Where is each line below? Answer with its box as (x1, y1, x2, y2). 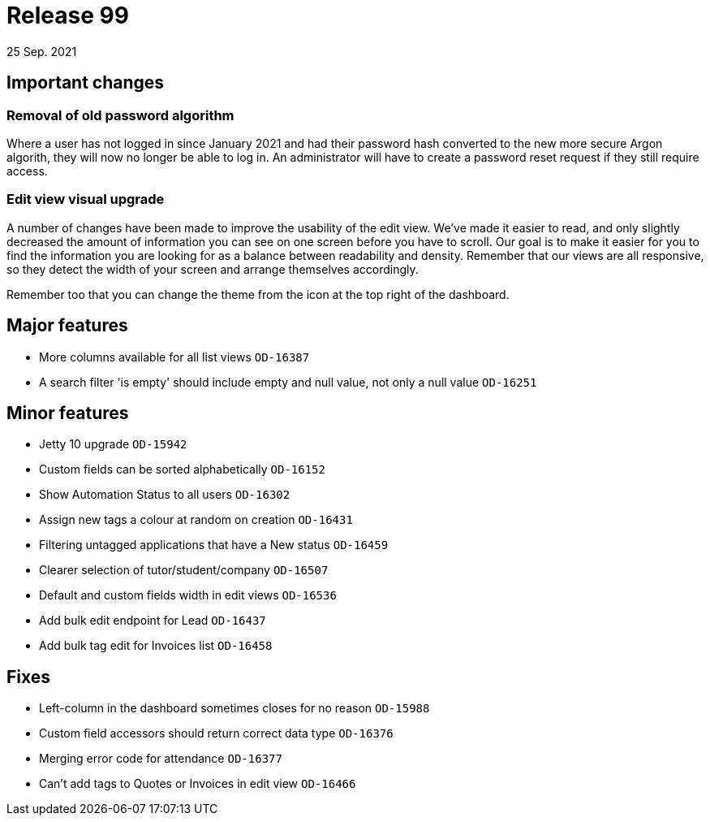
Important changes (6, 72, 165, 93)
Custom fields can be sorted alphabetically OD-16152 (39, 462, 325, 477)
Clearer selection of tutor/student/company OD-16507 (39, 563, 329, 578)
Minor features (6, 402, 129, 423)
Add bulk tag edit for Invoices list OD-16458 (39, 638, 273, 653)
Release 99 (6, 2, 129, 29)
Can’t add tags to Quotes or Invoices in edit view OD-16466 (39, 777, 356, 791)
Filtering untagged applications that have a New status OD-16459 (39, 538, 389, 552)
